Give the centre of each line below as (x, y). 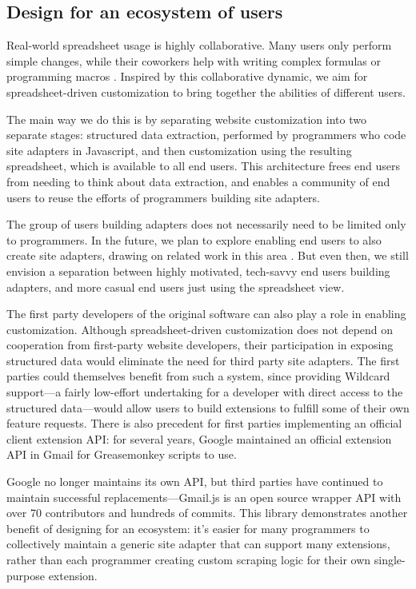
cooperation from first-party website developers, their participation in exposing (200, 345)
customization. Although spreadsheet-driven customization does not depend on (200, 329)
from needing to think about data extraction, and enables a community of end (198, 181)
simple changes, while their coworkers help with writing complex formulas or (194, 60)
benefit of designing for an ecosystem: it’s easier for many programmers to (188, 528)
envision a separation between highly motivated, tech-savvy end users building (198, 271)
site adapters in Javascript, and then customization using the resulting (179, 150)
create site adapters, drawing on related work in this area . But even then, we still (208, 255)
